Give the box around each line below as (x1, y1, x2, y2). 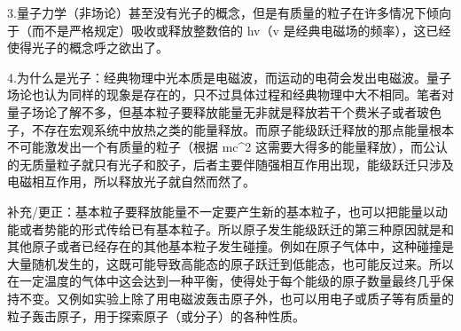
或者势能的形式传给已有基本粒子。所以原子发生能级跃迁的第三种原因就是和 (19, 219, 454, 238)
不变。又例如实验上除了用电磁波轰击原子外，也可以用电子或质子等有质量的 (19, 288, 454, 307)
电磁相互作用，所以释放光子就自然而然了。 (7, 172, 255, 191)
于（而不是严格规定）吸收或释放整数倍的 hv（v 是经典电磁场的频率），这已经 (7, 20, 451, 39)
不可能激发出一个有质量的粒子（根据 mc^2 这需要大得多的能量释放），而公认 (7, 138, 448, 156)
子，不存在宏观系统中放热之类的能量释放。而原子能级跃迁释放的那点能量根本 (7, 120, 454, 138)
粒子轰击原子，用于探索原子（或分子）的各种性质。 (7, 306, 305, 325)
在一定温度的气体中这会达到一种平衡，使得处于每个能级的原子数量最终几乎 (7, 272, 441, 290)
